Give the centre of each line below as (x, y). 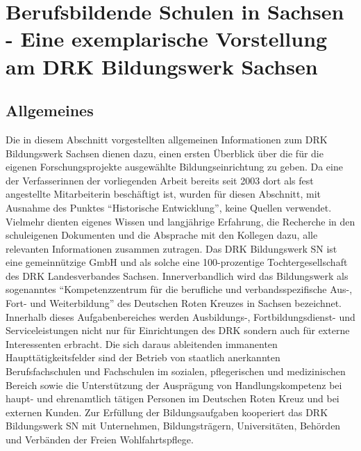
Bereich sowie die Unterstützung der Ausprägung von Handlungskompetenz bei (174, 385)
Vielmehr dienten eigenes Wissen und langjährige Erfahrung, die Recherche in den (180, 221)
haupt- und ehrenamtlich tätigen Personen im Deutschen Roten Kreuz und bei (173, 398)
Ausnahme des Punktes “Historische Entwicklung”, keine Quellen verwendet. (169, 207)
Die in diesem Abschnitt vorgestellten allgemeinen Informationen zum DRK (167, 139)
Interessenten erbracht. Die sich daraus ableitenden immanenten (142, 343)
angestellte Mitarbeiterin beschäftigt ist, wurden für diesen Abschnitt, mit (163, 194)
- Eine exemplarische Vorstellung (167, 39)
